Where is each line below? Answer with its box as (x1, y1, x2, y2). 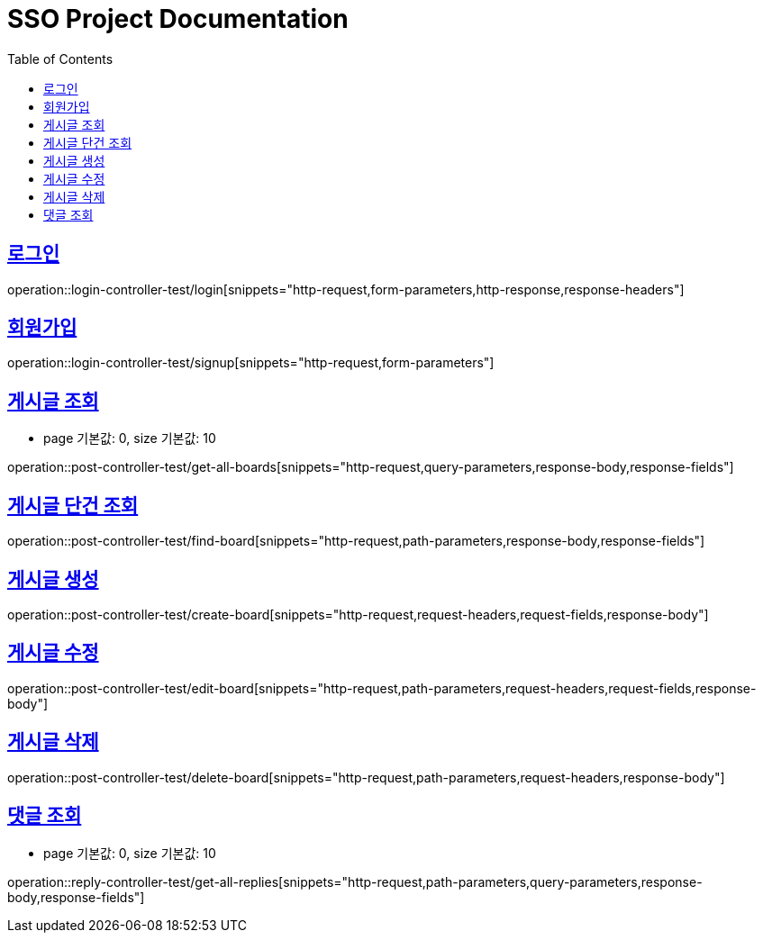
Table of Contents (7, 50, 114, 67)
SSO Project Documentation (7, 4, 349, 34)
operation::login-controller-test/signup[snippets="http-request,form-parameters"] (7, 355, 495, 371)
